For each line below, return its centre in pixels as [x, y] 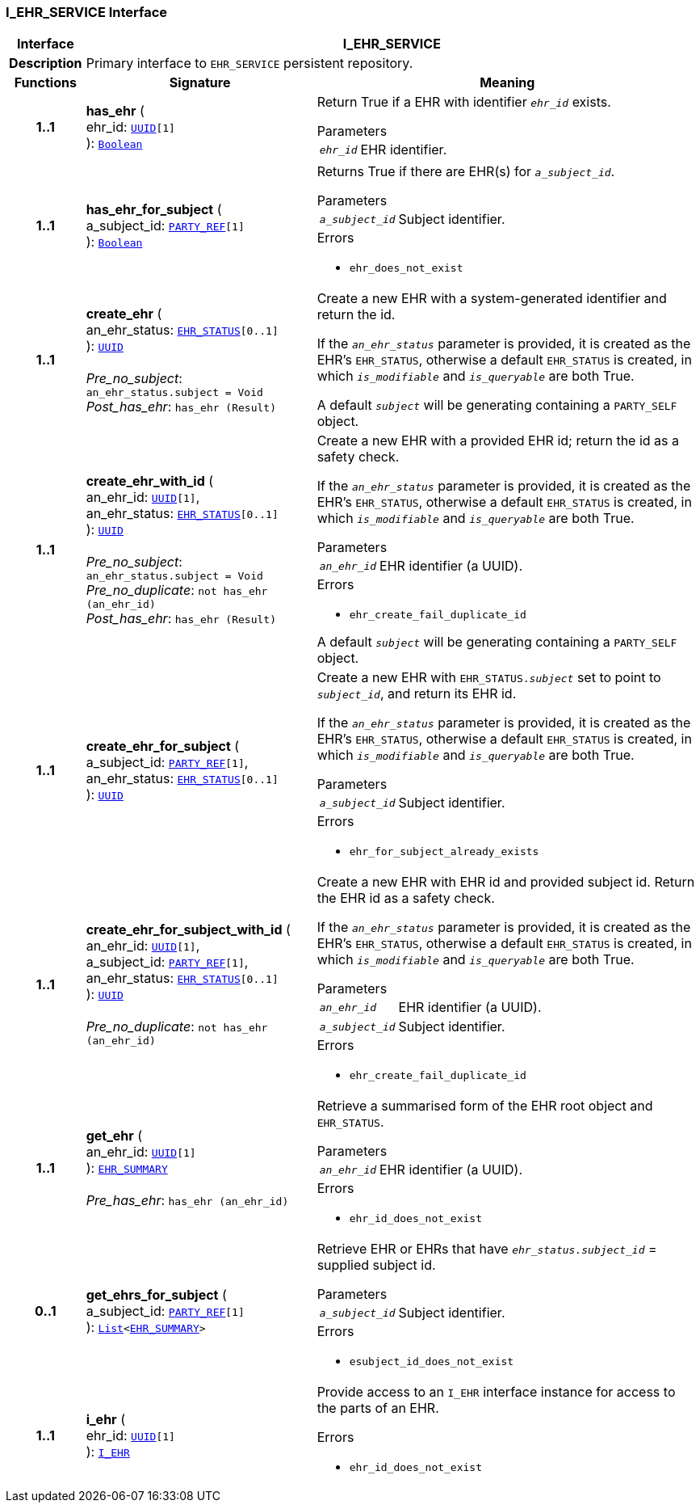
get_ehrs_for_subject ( [156, 1294]
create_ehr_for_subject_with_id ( [188, 930]
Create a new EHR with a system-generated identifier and [492, 299]
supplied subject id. [376, 1265]
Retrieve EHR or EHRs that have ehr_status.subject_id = [487, 1249]
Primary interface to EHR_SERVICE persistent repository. [249, 63]
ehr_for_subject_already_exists [444, 852]
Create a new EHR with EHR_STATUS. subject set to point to [489, 678]
